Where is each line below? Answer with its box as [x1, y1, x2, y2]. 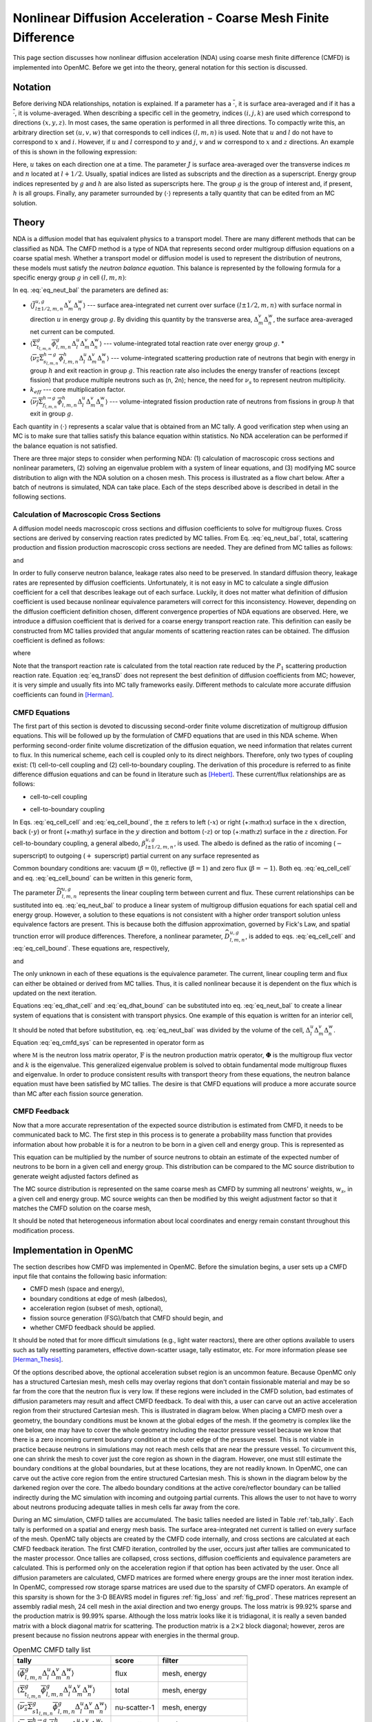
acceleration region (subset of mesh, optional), [30, 1304, 163, 1312]
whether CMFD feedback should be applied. [30, 1323, 156, 1331]
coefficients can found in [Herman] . [12, 690, 114, 698]
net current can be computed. [30, 327, 115, 335]
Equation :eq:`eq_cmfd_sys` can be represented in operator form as [12, 1038, 205, 1046]
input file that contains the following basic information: [12, 1272, 167, 1280]
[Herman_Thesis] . [12, 1356, 63, 1364]
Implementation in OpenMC [12, 1244, 134, 1256]
